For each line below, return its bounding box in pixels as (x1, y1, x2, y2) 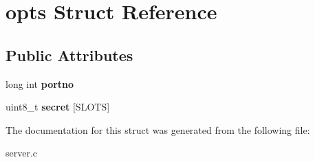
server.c (6, 146, 38, 160)
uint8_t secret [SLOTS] (6, 100, 110, 114)
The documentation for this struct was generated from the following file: (6, 122, 310, 137)
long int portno (6, 76, 74, 91)
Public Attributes (6, 44, 133, 65)
